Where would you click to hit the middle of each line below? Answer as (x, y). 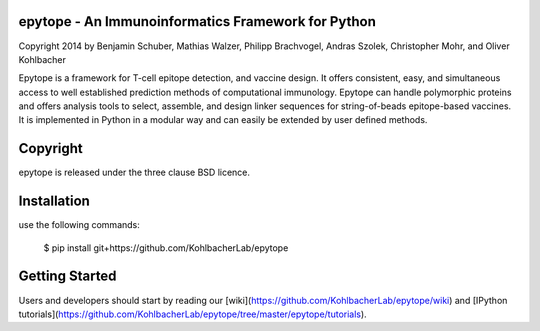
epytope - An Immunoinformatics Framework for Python (197, 21)
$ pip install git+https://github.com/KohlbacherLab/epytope (166, 247)
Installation (54, 201)
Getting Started (67, 276)
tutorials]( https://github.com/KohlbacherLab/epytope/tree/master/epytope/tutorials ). (192, 314)
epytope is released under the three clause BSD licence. (134, 172)
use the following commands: (79, 225)
